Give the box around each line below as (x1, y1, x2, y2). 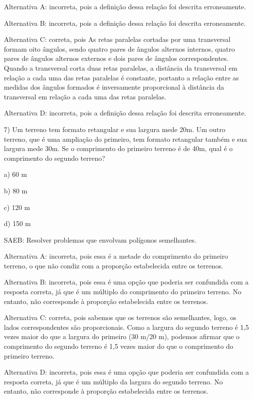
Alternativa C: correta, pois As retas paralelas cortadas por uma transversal (4, 34, 231, 44)
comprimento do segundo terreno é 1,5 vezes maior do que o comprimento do (4, 341, 234, 351)
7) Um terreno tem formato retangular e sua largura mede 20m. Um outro (4, 124, 225, 134)
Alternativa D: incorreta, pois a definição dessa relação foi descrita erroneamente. (4, 108, 246, 118)
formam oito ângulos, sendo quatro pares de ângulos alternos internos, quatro (4, 43, 235, 54)
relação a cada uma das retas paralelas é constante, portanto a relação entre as (4, 72, 239, 82)
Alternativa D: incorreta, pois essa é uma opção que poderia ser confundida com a (4, 367, 249, 377)
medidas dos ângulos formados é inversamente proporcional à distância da (4, 82, 224, 92)
